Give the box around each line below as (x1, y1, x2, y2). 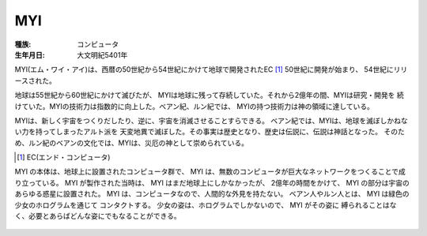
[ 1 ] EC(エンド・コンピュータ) (17, 152, 111, 162)
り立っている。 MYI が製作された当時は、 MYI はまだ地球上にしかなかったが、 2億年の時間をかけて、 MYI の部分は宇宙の (14, 178, 410, 187)
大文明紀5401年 (77, 50, 128, 59)
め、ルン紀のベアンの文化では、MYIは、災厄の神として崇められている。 (14, 138, 249, 148)
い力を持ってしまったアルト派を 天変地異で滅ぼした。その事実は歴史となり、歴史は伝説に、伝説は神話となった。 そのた (14, 127, 405, 137)
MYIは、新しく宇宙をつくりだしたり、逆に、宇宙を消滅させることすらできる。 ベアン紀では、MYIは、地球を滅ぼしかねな (14, 115, 409, 125)
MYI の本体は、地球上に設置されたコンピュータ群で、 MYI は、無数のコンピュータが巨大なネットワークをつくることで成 (14, 167, 406, 177)
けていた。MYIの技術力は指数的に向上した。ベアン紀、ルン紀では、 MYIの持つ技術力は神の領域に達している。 (14, 101, 375, 111)
